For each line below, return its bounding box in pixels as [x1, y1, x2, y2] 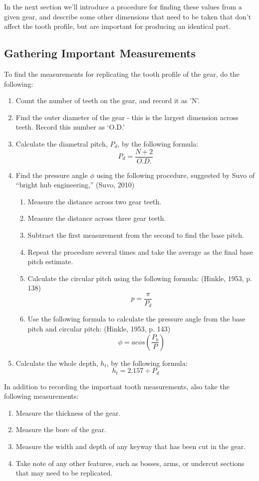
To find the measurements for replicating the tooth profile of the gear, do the [4, 68, 240, 79]
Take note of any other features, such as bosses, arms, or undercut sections [15, 458, 245, 468]
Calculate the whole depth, [15, 357, 98, 368]
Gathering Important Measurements [4, 45, 196, 61]
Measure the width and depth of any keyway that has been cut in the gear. [15, 441, 246, 452]
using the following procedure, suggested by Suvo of [96, 169, 255, 180]
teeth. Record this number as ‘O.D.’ [15, 122, 125, 132]
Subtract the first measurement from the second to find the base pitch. [27, 229, 244, 240]
